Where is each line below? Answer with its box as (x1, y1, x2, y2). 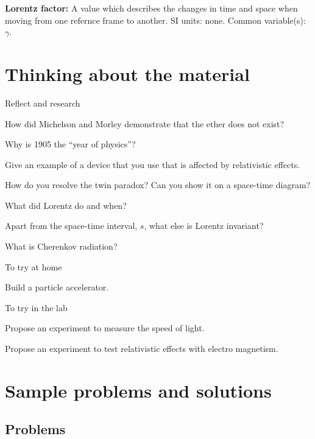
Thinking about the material (5, 61, 250, 86)
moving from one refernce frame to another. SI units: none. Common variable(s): (5, 13, 306, 26)
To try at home (5, 260, 62, 273)
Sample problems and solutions (5, 378, 272, 402)
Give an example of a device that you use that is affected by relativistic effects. (5, 158, 300, 170)
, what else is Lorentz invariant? (144, 219, 264, 232)
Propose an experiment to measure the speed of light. (5, 321, 205, 334)
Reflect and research (5, 96, 80, 109)
